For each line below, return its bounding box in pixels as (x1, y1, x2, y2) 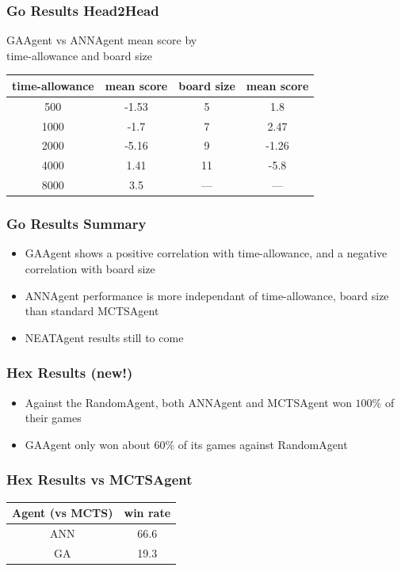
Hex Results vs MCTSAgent (6, 470, 193, 489)
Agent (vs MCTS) (12, 504, 113, 521)
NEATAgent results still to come (25, 329, 184, 345)
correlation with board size (25, 261, 155, 277)
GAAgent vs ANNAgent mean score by (6, 32, 197, 48)
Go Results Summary (6, 214, 147, 234)
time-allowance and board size (6, 47, 153, 63)
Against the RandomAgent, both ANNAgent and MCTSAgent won (25, 394, 352, 410)
